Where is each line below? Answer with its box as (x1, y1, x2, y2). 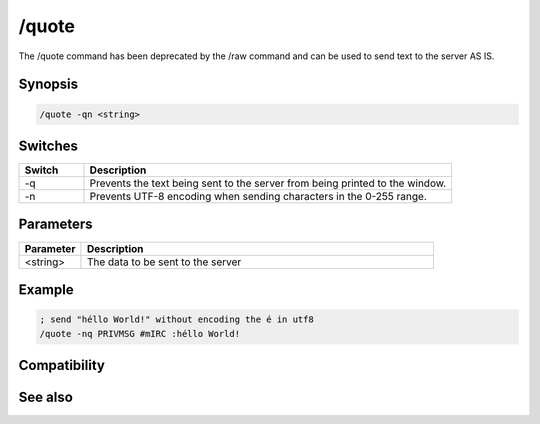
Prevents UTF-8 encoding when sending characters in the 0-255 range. (89, 190, 427, 204)
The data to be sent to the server (86, 255, 242, 269)
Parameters (18, 216, 93, 233)
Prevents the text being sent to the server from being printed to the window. (89, 176, 447, 190)
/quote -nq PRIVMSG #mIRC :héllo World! (39, 328, 240, 339)
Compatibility (18, 356, 105, 374)
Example (18, 281, 74, 298)
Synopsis (18, 76, 79, 93)
